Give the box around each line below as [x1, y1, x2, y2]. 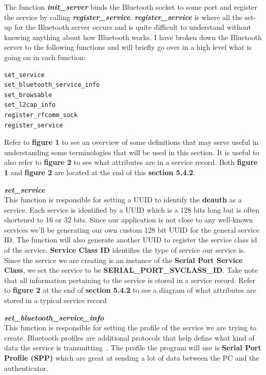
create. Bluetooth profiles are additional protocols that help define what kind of [4, 332, 255, 343]
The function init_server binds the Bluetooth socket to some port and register [4, 2, 257, 12]
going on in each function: [4, 51, 86, 62]
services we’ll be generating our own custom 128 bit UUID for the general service [4, 224, 259, 235]
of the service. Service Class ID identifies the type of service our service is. [4, 245, 246, 255]
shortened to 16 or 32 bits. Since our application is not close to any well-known [4, 214, 253, 225]
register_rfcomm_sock [4, 111, 78, 119]
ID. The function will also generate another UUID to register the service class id [4, 234, 257, 245]
